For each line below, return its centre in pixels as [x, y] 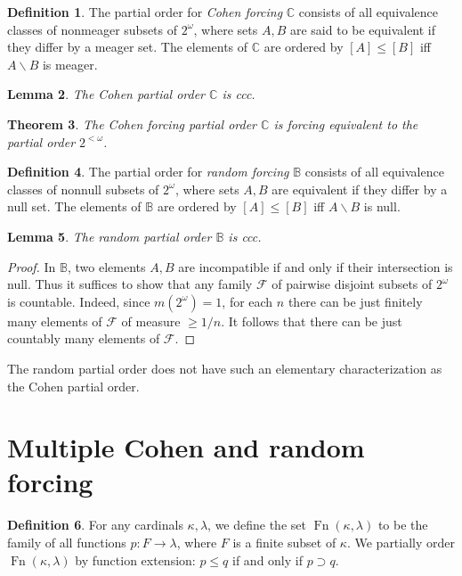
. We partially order [401, 542]
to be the [403, 525]
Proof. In [32, 266]
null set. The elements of [74, 206]
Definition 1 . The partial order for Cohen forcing [145, 12]
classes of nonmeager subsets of [93, 29]
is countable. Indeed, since [79, 301]
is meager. [70, 64]
